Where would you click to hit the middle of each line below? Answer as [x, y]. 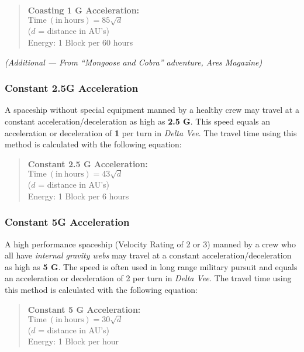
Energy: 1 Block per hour [73, 341]
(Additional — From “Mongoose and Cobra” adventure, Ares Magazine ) [134, 62]
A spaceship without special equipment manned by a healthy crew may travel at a [152, 110]
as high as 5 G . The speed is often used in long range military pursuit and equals [151, 266]
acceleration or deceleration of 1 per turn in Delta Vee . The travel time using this [151, 132]
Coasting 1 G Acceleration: [84, 10]
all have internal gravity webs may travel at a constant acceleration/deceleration [148, 255]
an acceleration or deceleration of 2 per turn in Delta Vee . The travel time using [148, 278]
